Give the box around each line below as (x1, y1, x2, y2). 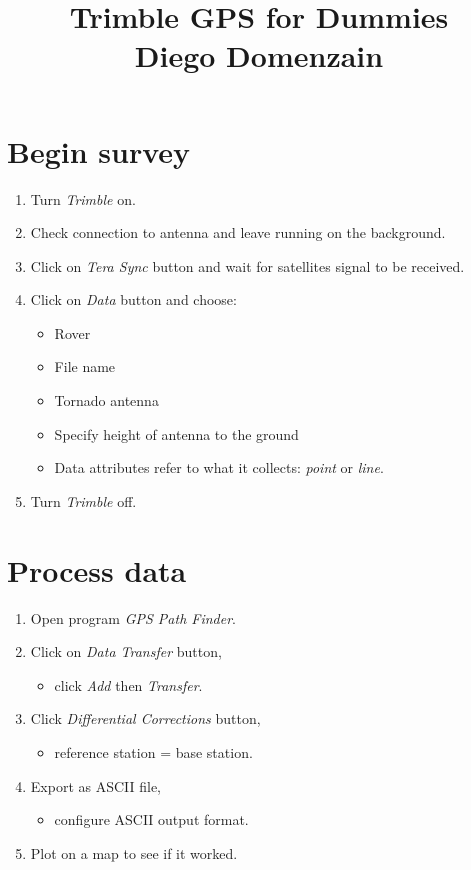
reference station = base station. (54, 741, 253, 762)
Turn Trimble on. (30, 188, 136, 209)
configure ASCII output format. (54, 809, 249, 830)
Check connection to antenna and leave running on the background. (30, 222, 446, 243)
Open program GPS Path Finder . (30, 607, 237, 628)
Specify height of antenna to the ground (54, 423, 299, 444)
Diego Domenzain (134, 35, 384, 76)
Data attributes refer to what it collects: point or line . (54, 457, 384, 478)
